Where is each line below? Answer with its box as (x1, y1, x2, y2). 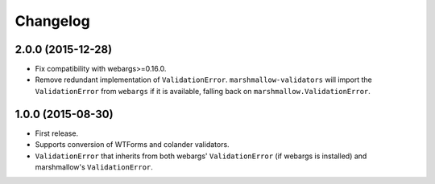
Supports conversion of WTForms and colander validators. (35, 140, 230, 149)
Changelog (14, 12, 90, 30)
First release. (35, 129, 79, 138)
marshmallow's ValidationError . (35, 162, 153, 172)
